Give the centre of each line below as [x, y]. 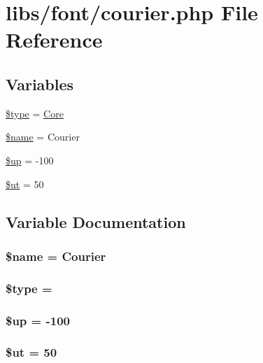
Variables [40, 84]
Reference [54, 40]
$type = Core [35, 113]
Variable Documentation [96, 221]
